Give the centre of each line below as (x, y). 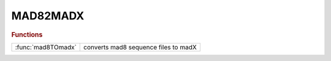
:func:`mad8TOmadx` (46, 47)
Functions (27, 34)
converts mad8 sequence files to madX (140, 47)
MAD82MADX (48, 16)
